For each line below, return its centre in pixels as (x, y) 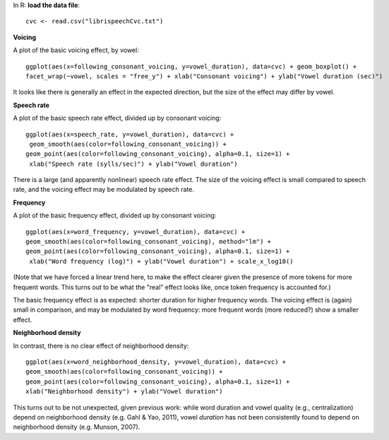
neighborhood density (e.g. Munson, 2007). (77, 427)
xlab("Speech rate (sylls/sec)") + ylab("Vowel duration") (133, 164)
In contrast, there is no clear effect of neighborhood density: (101, 346)
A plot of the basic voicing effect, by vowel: (76, 50)
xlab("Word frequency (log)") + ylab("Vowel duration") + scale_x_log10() (161, 261)
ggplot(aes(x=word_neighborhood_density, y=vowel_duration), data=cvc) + (156, 362)
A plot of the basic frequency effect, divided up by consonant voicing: (115, 216)
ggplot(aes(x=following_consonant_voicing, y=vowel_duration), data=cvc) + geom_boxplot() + (191, 66)
